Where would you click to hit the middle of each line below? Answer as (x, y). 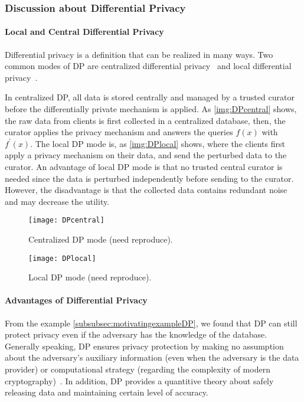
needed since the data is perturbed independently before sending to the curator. (149, 178)
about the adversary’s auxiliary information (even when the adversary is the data (152, 357)
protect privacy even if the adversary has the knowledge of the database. (136, 334)
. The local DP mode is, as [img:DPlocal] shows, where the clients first (158, 143)
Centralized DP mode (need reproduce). (101, 239)
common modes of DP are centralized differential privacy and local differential (148, 66)
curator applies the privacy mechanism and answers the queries (119, 132)
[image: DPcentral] (66, 220)
